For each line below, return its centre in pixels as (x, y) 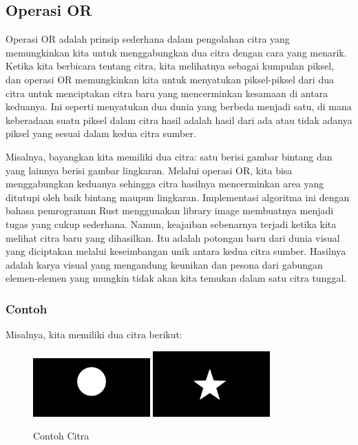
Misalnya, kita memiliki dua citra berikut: (94, 334)
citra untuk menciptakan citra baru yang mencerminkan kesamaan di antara (167, 93)
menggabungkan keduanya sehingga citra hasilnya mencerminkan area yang (165, 184)
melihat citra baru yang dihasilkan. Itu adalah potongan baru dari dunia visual (173, 237)
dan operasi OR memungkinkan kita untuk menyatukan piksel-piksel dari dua (170, 79)
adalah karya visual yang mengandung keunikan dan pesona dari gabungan (164, 264)
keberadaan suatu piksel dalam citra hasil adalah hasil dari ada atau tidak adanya (179, 120)
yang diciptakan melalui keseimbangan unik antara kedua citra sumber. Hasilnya (176, 251)
